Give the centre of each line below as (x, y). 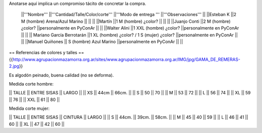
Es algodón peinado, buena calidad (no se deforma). (61, 75)
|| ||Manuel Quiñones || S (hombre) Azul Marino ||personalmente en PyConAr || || (102, 42)
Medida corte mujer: (29, 108)
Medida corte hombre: (31, 84)
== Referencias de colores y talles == (47, 53)
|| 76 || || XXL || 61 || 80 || (34, 100)
